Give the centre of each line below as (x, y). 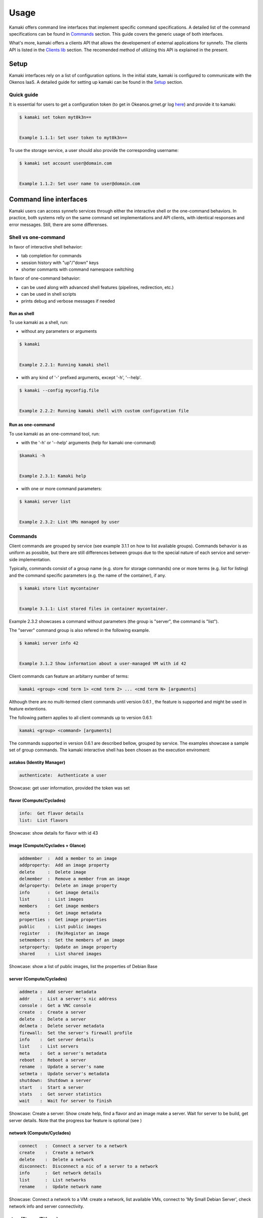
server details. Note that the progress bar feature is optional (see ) (75, 1120)
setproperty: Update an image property (68, 947)
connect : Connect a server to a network (73, 1146)
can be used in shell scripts (49, 294)
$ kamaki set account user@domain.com (66, 163)
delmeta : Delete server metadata (62, 1026)
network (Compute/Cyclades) (40, 1133)
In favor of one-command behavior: (45, 278)
